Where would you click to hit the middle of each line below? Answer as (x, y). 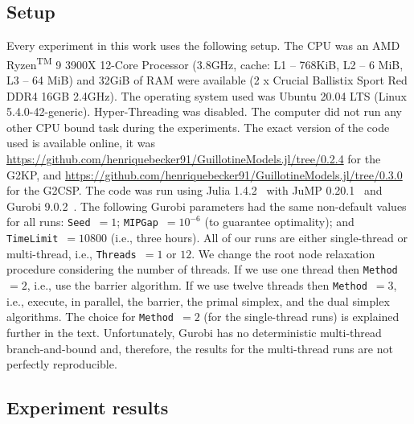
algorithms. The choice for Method (90, 317)
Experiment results (88, 408)
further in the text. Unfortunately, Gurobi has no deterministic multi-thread (194, 332)
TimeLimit (33, 239)
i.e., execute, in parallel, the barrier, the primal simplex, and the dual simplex (198, 301)
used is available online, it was (81, 143)
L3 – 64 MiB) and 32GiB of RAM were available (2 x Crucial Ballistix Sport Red (207, 80)
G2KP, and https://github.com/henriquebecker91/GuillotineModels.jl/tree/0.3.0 (205, 174)
